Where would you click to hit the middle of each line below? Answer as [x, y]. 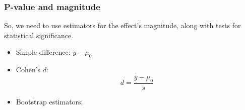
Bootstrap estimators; [49, 101]
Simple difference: [43, 52]
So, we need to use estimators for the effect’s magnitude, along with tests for [122, 25]
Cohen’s [28, 70]
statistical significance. [39, 35]
